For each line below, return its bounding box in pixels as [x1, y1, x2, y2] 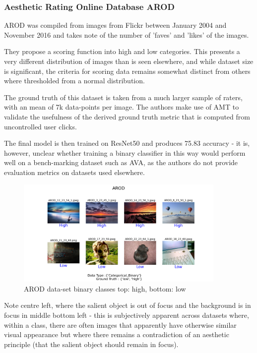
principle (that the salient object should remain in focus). [4, 339, 179, 349]
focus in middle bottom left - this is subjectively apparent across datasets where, [4, 310, 249, 320]
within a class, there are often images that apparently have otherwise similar [4, 319, 237, 330]
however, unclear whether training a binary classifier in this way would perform [4, 147, 246, 158]
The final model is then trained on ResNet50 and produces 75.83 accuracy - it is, [4, 138, 250, 148]
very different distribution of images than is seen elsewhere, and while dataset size [4, 56, 254, 66]
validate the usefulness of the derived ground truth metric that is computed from [4, 111, 250, 121]
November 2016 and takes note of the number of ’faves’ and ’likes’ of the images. [4, 29, 249, 40]
